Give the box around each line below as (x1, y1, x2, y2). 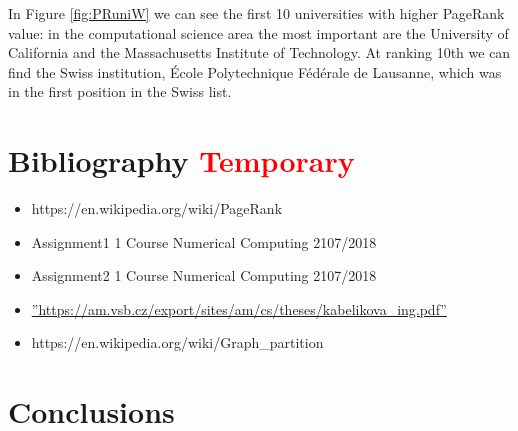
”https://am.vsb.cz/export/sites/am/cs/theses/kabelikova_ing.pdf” (31, 298, 447, 319)
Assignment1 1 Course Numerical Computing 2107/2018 (31, 231, 377, 252)
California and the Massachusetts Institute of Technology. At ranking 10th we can (8, 42, 511, 63)
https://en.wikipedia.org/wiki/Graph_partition (31, 332, 324, 353)
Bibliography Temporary (8, 140, 355, 181)
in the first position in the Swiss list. (8, 81, 232, 102)
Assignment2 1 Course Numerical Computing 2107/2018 (31, 265, 377, 286)
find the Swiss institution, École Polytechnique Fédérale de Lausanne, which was (8, 61, 502, 82)
